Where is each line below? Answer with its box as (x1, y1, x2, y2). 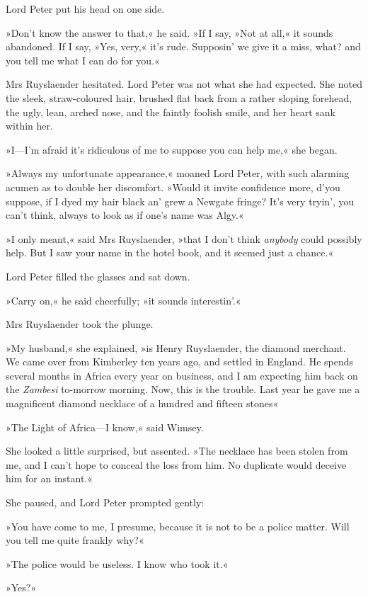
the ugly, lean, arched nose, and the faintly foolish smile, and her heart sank (6, 104, 335, 119)
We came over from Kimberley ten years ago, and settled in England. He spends (6, 354, 354, 369)
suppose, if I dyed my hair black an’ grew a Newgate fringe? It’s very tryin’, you (6, 193, 355, 208)
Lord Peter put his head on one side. (6, 1, 165, 16)
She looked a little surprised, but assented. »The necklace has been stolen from (6, 443, 348, 458)
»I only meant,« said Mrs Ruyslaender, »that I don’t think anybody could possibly (6, 231, 362, 246)
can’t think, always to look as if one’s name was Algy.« (6, 207, 244, 222)
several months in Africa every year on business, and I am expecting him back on (6, 368, 358, 382)
